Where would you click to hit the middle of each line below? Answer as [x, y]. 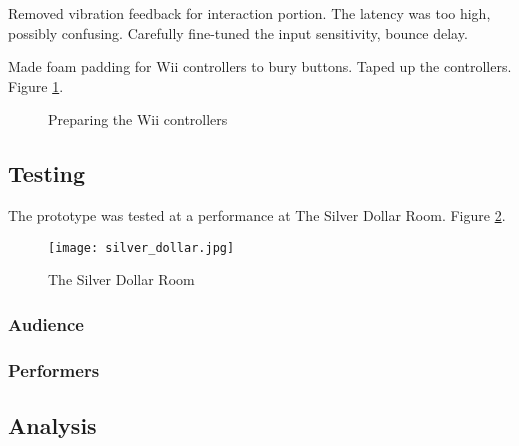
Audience [46, 323]
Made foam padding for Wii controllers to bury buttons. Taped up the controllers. [260, 66]
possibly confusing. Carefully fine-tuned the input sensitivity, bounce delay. [238, 32]
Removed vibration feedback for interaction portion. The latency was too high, [249, 13]
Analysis [52, 425]
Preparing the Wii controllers [138, 119]
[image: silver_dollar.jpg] [141, 247]
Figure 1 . [36, 85]
